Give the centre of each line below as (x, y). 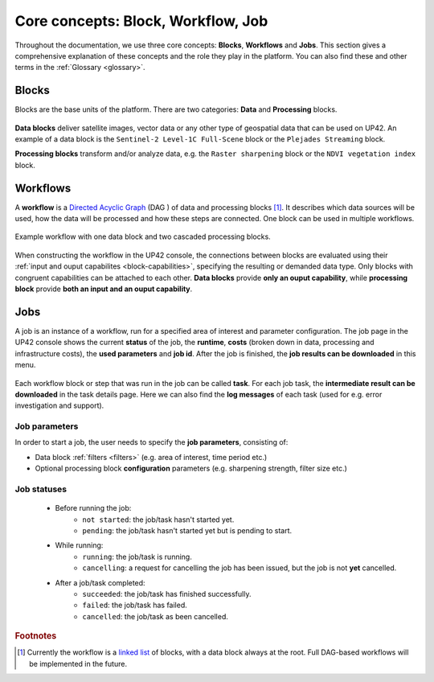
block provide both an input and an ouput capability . (104, 289)
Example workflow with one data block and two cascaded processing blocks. (143, 236)
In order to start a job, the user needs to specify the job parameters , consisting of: (151, 442)
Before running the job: (93, 508)
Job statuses (41, 489)
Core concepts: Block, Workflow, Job (141, 21)
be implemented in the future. (78, 664)
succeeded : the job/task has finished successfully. (167, 594)
